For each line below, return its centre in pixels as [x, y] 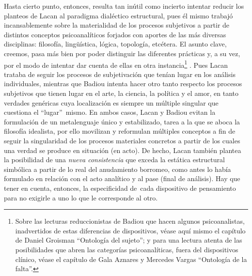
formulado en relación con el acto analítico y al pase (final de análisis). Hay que [122, 178]
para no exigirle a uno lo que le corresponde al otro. [81, 197]
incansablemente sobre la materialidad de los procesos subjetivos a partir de [117, 25]
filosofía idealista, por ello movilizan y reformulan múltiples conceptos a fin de [120, 131]
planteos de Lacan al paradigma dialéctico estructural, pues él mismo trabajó [118, 15]
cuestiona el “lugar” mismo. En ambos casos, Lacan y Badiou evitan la [110, 112]
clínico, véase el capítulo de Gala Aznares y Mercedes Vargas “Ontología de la [131, 259]
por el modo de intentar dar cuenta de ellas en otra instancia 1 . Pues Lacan [116, 64]
